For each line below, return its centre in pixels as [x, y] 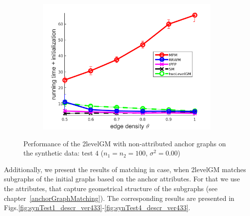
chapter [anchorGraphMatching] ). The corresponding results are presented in [119, 198]
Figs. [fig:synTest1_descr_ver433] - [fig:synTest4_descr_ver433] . [97, 207]
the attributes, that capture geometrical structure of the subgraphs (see [111, 188]
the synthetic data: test [58, 153]
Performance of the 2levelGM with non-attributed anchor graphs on [125, 143]
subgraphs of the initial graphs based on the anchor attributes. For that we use [122, 179]
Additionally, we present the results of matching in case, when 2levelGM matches [125, 169]
